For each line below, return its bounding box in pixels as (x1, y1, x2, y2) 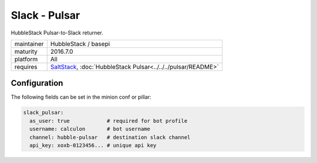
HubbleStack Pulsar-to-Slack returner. (11, 29, 104, 36)
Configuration (11, 78, 63, 88)
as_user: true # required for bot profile (29, 117, 188, 124)
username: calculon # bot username (29, 126, 151, 133)
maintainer (14, 40, 44, 48)
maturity (14, 47, 38, 56)
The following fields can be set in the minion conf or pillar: (11, 93, 151, 100)
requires (14, 63, 38, 71)
